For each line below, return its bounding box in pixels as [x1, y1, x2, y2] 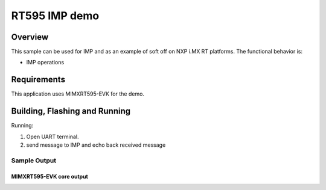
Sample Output [11, 156, 57, 165]
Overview [11, 32, 49, 42]
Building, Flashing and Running [11, 106, 131, 117]
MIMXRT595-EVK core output [11, 173, 89, 180]
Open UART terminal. [26, 133, 79, 140]
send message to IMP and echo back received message [26, 141, 166, 149]
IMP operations [26, 59, 65, 66]
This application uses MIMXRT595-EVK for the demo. [11, 90, 145, 97]
